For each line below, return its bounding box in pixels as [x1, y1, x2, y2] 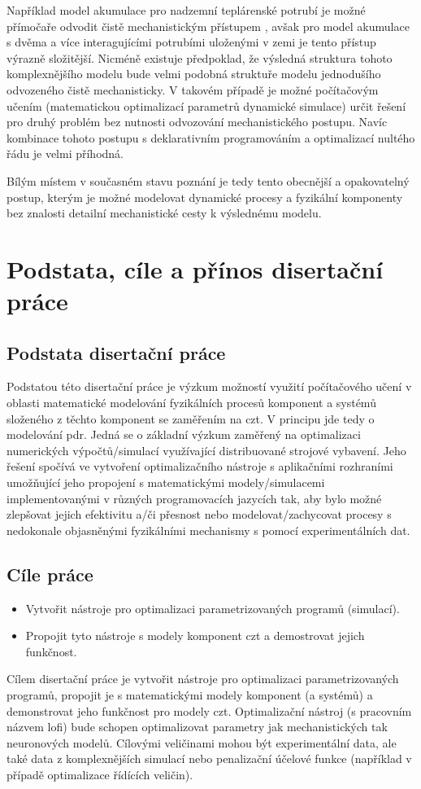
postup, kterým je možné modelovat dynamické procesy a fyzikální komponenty [7, 188, 403, 205]
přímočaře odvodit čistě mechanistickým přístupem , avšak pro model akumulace [7, 17, 410, 34]
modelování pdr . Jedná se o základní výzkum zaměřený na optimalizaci [7, 426, 361, 443]
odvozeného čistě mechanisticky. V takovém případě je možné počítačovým [7, 81, 379, 98]
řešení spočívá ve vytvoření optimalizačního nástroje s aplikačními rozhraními [7, 458, 393, 475]
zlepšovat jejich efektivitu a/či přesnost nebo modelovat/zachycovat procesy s [7, 506, 392, 523]
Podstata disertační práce [7, 340, 226, 365]
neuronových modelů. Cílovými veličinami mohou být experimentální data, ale [7, 734, 397, 751]
